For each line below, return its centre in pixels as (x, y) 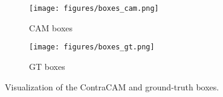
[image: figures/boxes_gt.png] (92, 47)
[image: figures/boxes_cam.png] (94, 8)
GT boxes (47, 66)
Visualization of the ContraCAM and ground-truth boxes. (112, 86)
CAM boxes (51, 27)
